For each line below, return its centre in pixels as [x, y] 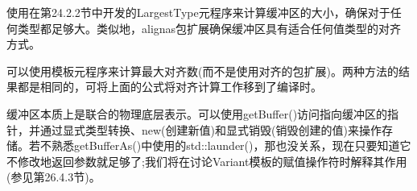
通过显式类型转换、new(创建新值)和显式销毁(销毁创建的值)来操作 [211, 129]
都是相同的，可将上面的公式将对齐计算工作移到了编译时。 [169, 87]
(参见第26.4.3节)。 [54, 177]
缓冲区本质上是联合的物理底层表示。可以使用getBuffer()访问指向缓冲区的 [197, 113]
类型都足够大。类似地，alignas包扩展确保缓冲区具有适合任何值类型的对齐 [209, 28]
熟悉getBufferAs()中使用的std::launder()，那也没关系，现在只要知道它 [231, 145]
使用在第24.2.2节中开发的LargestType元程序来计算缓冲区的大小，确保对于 [198, 12]
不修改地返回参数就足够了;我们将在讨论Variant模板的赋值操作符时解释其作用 [207, 161]
